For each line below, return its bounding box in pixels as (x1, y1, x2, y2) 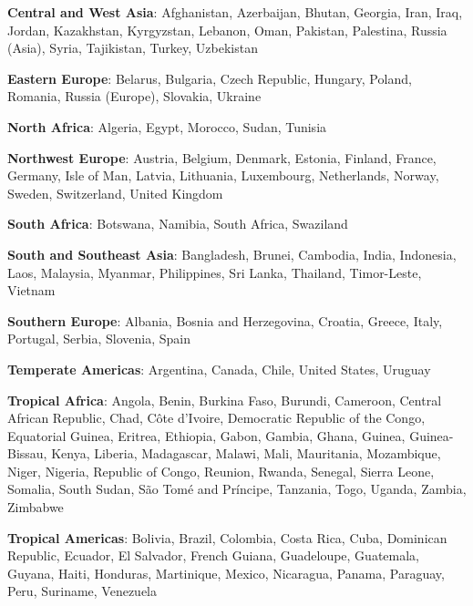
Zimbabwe (7, 498, 64, 517)
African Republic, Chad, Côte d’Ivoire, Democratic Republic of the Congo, (7, 408, 426, 427)
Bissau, (7, 444, 47, 463)
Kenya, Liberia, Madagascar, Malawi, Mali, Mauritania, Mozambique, (51, 444, 441, 463)
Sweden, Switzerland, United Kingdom (7, 183, 223, 202)
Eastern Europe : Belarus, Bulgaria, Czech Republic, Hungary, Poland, (7, 68, 412, 87)
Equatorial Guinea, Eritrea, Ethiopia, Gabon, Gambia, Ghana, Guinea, (7, 426, 406, 445)
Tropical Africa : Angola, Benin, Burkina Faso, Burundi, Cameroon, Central (7, 390, 442, 409)
